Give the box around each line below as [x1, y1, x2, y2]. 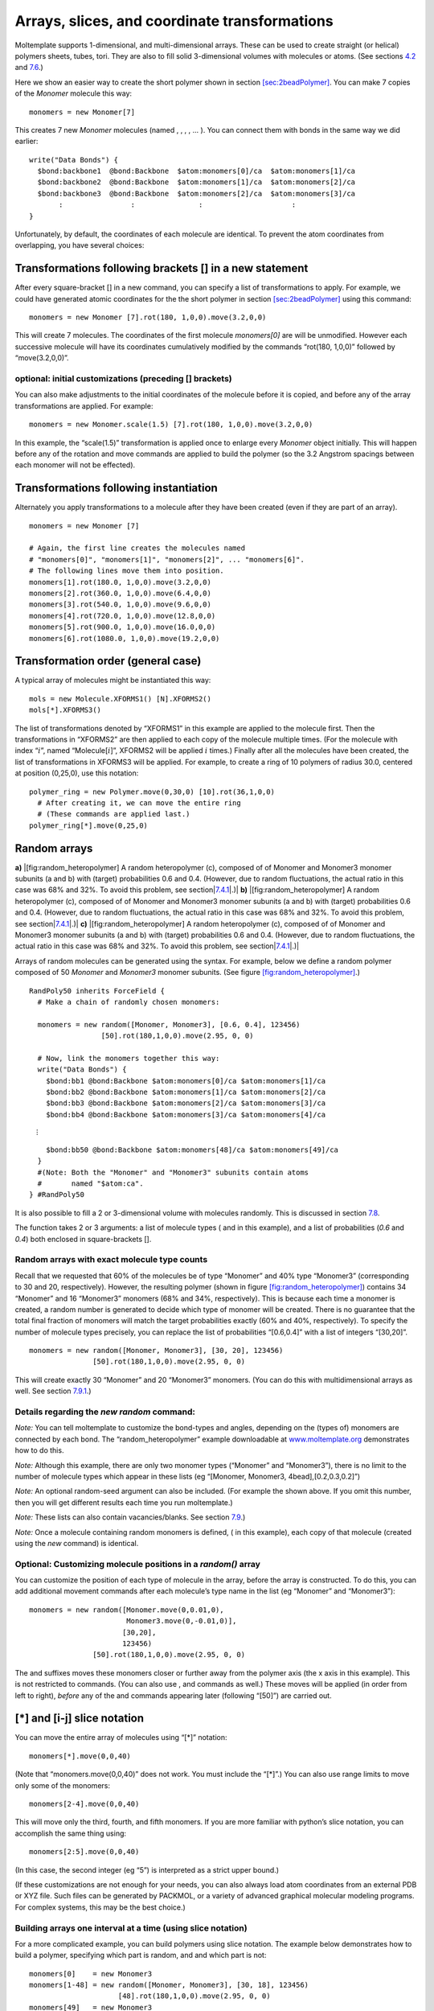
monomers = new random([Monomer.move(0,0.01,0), [29, 1605, 224, 1614]
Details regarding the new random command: [14, 1406, 196, 1417]
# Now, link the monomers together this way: [37, 1054, 220, 1063]
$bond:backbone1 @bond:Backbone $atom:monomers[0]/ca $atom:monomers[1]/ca [37, 167, 356, 176]
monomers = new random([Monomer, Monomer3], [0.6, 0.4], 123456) [37, 1020, 301, 1029]
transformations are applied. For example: [14, 401, 154, 410]
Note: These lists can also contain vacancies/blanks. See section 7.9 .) [14, 1512, 246, 1522]
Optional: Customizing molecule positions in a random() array [14, 1558, 261, 1569]
